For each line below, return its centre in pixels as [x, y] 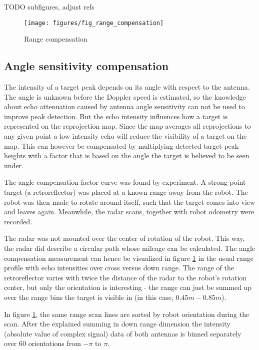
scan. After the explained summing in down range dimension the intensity [117, 324]
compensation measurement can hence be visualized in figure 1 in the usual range [129, 258]
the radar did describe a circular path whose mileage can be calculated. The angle [129, 248]
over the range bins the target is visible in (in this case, [89, 297]
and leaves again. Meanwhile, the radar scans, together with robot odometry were [129, 212]
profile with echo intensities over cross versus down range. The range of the [119, 268]
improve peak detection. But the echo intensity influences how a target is [116, 116]
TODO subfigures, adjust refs [49, 7]
